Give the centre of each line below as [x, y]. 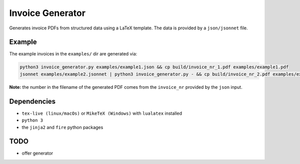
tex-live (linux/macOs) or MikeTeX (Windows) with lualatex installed [102, 113]
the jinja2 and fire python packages [62, 127]
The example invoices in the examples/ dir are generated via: [73, 54]
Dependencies [32, 101]
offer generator [37, 153]
